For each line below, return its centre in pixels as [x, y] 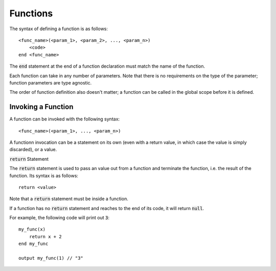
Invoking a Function [41, 107]
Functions [31, 13]
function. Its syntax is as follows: [44, 175]
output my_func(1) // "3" [51, 258]
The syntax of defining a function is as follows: [59, 29]
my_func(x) [32, 230]
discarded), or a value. [33, 150]
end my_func [33, 244]
